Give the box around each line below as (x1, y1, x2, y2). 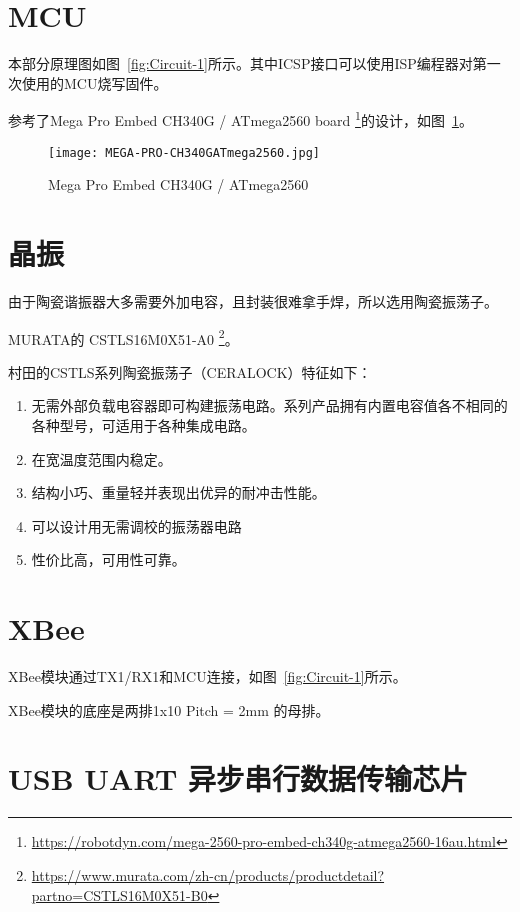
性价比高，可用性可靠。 (31, 549, 186, 570)
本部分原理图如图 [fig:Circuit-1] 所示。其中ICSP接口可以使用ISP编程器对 (8, 53, 473, 74)
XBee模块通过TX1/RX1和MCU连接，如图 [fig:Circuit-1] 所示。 (8, 666, 407, 687)
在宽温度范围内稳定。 (31, 448, 172, 469)
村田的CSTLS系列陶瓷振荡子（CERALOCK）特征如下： (8, 361, 372, 382)
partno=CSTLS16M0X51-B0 (31, 884, 208, 905)
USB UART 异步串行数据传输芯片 (8, 758, 469, 799)
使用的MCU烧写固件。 (21, 72, 168, 93)
